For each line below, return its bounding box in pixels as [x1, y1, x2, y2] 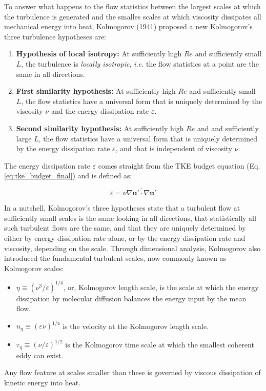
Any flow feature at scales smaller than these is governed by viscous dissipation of [4, 367, 261, 378]
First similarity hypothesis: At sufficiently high [16, 86, 176, 96]
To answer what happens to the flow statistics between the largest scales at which [4, 1, 261, 11]
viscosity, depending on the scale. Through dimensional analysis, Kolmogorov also [4, 242, 261, 253]
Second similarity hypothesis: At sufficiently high [16, 122, 184, 133]
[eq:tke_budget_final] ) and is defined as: [4, 170, 132, 181]
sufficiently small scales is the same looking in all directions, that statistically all [4, 212, 256, 223]
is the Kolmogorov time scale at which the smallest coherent [65, 339, 254, 349]
